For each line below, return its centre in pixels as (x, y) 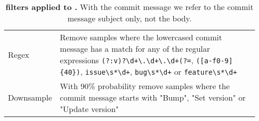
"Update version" (89, 109)
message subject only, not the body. (129, 18)
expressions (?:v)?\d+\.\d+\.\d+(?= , (127, 60)
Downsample (30, 97)
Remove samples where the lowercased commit (141, 37)
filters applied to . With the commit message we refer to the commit (129, 7)
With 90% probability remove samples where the (145, 86)
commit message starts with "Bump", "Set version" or (153, 97)
